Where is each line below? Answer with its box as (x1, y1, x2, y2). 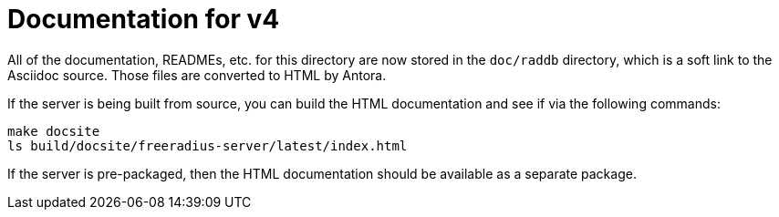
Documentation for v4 (7, 4, 280, 35)
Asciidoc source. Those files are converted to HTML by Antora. (7, 67, 387, 83)
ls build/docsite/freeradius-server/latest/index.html (7, 138, 408, 153)
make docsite (7, 123, 100, 139)
